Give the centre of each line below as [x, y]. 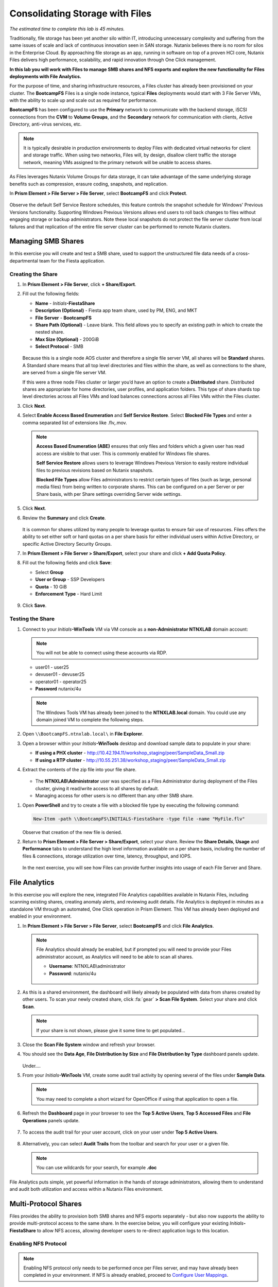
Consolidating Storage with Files [81, 13]
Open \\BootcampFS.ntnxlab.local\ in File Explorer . [83, 734]
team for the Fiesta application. [72, 260]
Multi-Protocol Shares [46, 1204]
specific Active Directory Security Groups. [67, 544]
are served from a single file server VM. [64, 373]
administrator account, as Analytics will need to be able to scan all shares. [115, 956]
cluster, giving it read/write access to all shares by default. [97, 788]
